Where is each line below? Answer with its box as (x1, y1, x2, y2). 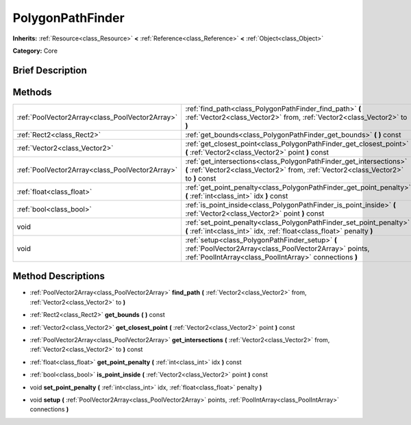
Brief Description (12, 64, 87, 76)
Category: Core (12, 47, 58, 55)
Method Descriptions (12, 270, 105, 282)
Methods (12, 86, 52, 98)
